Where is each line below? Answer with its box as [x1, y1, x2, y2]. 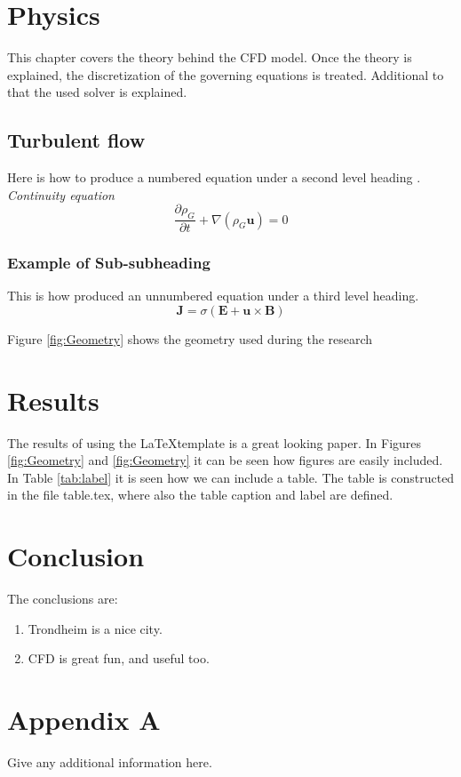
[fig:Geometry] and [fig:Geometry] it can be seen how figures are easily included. [7, 451, 443, 469]
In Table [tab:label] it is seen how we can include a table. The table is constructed [7, 468, 455, 486]
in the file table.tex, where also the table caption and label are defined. [7, 485, 393, 504]
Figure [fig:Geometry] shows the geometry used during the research [7, 329, 373, 348]
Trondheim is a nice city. [28, 619, 163, 637]
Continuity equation [7, 185, 115, 204]
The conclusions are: [7, 589, 118, 608]
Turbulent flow [7, 126, 146, 154]
